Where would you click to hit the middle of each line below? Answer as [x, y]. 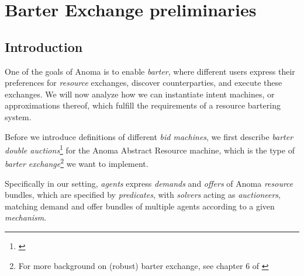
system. [18, 116]
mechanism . [26, 217]
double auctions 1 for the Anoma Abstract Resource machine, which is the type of [150, 149]
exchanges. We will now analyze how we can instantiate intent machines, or [140, 94]
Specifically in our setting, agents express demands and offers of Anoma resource [149, 183]
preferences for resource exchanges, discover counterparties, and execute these [144, 83]
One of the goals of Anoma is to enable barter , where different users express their [150, 71]
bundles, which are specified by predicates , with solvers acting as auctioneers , [143, 195]
